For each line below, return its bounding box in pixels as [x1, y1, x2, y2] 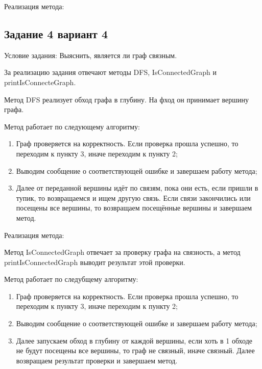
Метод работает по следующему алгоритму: [4, 121, 140, 131]
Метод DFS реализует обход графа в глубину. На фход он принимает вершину [4, 94, 249, 104]
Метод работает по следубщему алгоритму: [4, 274, 138, 284]
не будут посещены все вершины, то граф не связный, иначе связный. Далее [16, 345, 255, 356]
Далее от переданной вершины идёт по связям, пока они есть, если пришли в [16, 182, 258, 193]
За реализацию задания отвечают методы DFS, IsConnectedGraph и [4, 67, 217, 77]
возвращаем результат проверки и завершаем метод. [16, 355, 178, 365]
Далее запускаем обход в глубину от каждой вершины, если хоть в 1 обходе [16, 335, 252, 346]
